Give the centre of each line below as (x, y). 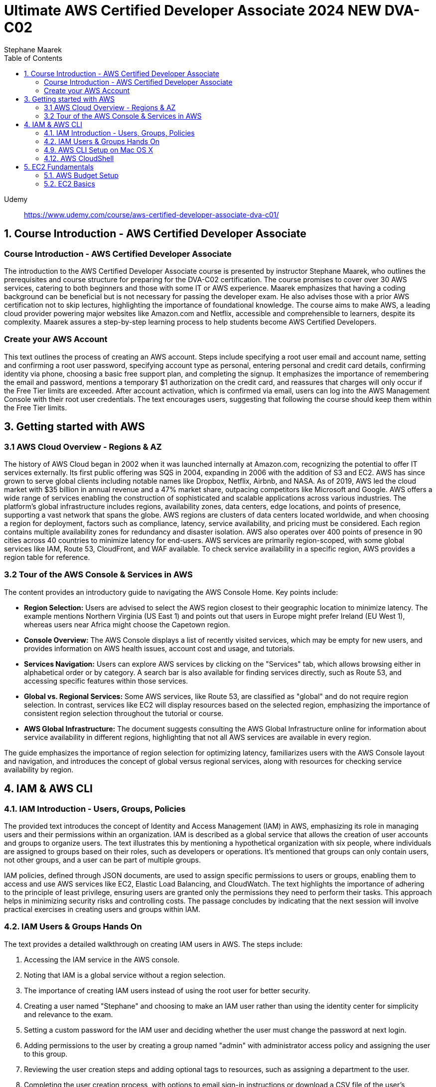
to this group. (46, 1054)
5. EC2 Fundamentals (59, 167)
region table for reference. (47, 557)
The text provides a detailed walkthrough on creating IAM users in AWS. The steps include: (153, 944)
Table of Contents (33, 58)
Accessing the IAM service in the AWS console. (102, 959)
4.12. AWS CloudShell (79, 158)
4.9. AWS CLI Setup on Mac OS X (98, 150)
